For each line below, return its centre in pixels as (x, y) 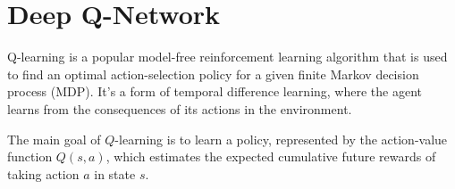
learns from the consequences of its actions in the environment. (180, 108)
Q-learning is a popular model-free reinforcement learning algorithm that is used (227, 57)
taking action (43, 173)
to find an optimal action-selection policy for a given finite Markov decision (213, 74)
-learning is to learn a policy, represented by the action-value (281, 139)
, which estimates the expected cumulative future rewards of (271, 156)
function (30, 156)
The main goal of (54, 139)
